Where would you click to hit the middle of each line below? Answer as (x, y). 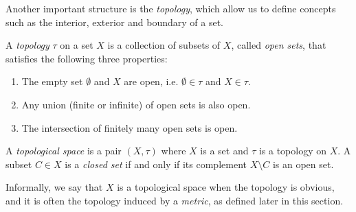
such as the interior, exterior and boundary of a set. (115, 22)
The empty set (52, 81)
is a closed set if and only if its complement (156, 164)
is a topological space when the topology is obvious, (226, 187)
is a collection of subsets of (164, 45)
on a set (77, 45)
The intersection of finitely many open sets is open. (130, 127)
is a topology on (293, 151)
